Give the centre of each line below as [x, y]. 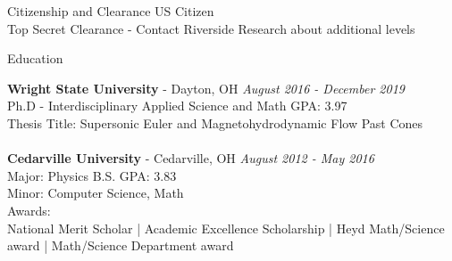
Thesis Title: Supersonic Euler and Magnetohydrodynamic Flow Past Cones [215, 122]
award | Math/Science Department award [121, 245]
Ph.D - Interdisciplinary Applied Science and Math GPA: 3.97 [177, 106]
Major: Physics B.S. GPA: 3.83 [92, 175]
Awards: [29, 210]
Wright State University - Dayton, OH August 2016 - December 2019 [206, 88]
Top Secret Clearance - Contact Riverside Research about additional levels [211, 28]
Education [35, 58]
